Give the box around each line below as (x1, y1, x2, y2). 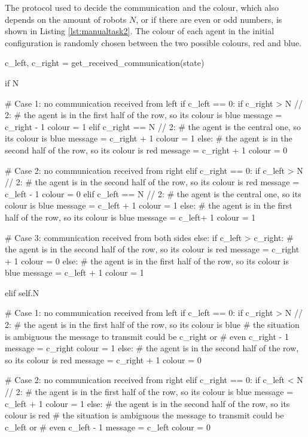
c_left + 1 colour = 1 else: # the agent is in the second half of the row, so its (5, 397, 290, 409)
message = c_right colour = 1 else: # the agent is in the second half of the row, (5, 342, 299, 354)
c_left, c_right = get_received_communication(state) (5, 56, 205, 69)
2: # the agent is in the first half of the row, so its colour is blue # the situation (5, 318, 300, 331)
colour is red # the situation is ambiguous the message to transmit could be (5, 409, 284, 421)
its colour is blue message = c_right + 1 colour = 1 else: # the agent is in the (5, 132, 292, 144)
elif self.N (5, 286, 39, 299)
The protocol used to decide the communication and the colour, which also (5, 1, 279, 13)
